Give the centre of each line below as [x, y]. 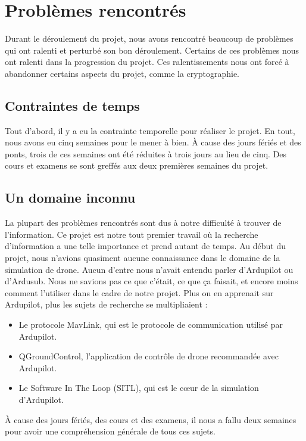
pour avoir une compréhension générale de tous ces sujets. [110, 431]
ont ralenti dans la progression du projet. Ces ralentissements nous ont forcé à [147, 62]
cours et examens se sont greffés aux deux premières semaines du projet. [137, 165]
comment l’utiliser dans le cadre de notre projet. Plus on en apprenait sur [139, 292]
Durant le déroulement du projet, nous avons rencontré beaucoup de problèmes [149, 38]
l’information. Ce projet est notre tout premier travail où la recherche [132, 234]
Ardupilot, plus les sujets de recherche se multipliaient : [106, 304]
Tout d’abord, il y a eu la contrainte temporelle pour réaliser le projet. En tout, [150, 130]
